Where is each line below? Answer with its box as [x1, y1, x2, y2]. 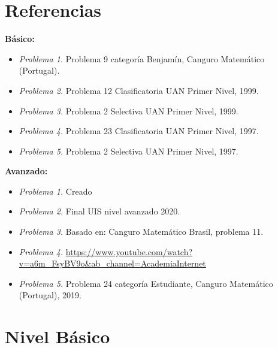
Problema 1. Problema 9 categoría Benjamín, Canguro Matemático [19, 52, 265, 65]
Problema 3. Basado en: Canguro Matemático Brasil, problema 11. [19, 225, 264, 238]
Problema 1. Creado [19, 184, 92, 197]
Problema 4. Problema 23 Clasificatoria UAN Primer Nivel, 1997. [19, 125, 259, 137]
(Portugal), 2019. [19, 289, 81, 301]
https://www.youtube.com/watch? [65, 245, 193, 258]
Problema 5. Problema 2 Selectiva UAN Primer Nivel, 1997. [19, 144, 238, 157]
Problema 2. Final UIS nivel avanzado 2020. [19, 205, 180, 217]
